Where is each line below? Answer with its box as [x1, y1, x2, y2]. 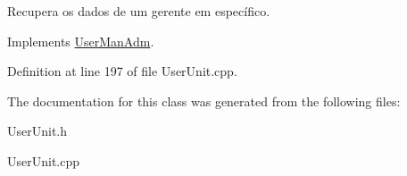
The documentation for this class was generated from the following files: [7, 91, 401, 110]
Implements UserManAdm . [7, 31, 154, 50]
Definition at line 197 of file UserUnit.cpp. [7, 62, 237, 80]
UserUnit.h [7, 122, 68, 140]
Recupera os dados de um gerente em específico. [7, 2, 270, 20]
